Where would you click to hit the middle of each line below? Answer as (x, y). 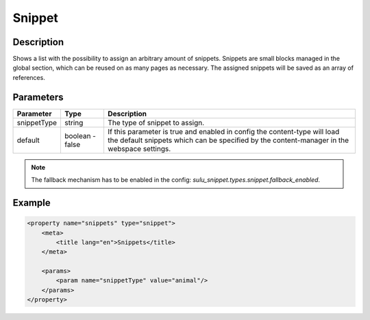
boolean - (80, 135)
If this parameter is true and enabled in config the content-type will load (223, 131)
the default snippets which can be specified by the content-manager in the (228, 140)
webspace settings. (139, 148)
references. (29, 77)
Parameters (38, 97)
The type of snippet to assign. (156, 122)
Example (32, 203)
